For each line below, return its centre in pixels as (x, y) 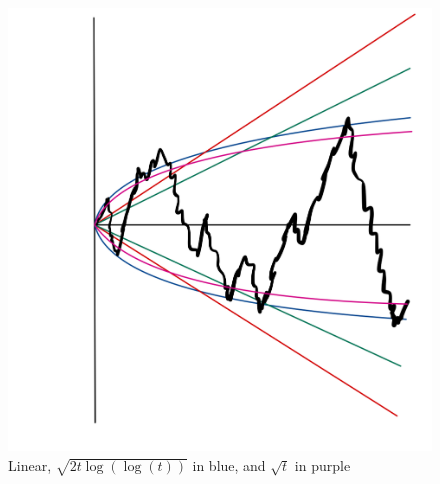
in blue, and (229, 465)
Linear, (30, 465)
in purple (322, 465)
